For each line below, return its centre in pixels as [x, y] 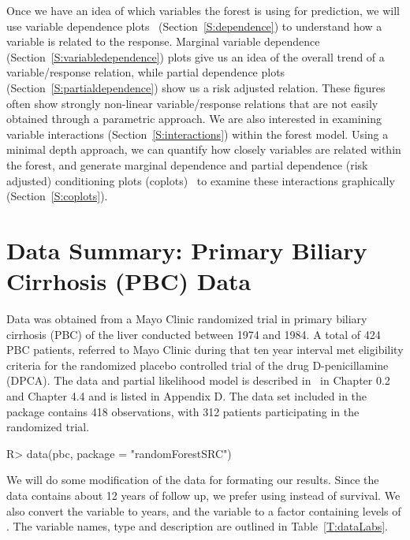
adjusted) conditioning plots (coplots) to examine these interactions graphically [201, 180]
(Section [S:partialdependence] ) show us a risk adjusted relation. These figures [196, 87]
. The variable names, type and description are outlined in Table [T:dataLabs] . [197, 526]
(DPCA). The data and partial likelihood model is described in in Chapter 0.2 [198, 380]
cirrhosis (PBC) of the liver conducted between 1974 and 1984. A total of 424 [194, 334]
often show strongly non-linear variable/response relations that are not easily [192, 103]
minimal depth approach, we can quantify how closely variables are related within [204, 149]
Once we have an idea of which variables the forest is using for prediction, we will [203, 10]
